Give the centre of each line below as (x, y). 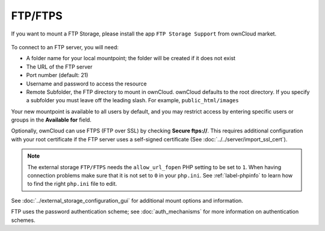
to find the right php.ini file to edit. (72, 184)
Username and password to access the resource (87, 84)
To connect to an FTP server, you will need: (65, 47)
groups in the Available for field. (51, 120)
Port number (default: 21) (57, 75)
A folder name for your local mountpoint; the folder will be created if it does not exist (131, 58)
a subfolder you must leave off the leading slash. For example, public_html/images (132, 100)
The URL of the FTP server (59, 67)
